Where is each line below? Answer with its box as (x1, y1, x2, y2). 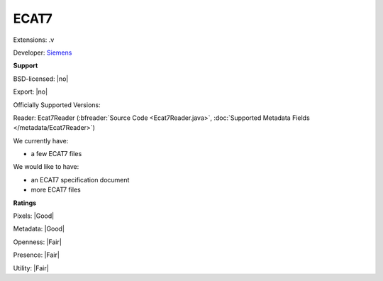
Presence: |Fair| (13, 250, 60, 259)
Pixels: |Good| (13, 211, 55, 220)
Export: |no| (13, 87, 48, 96)
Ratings (13, 199, 37, 207)
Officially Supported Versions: (13, 100, 101, 109)
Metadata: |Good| (13, 224, 65, 233)
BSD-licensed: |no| (13, 75, 69, 83)
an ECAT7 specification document (30, 175, 130, 184)
